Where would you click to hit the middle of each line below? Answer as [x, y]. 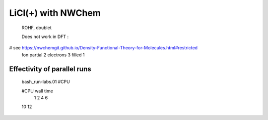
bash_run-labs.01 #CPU [46, 82]
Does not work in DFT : [45, 37]
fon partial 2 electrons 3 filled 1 [53, 55]
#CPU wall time [37, 91]
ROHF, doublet [36, 28]
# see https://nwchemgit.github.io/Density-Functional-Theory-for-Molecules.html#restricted [103, 48]
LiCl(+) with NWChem [55, 13]
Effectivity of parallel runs [50, 69]
